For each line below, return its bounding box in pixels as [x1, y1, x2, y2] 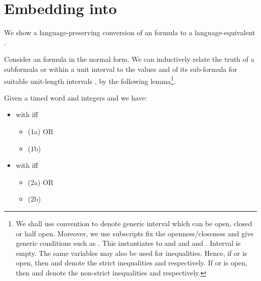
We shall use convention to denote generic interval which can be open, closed [16, 218, 252, 228]
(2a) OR [28, 176, 54, 187]
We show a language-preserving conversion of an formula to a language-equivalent [4, 27, 255, 38]
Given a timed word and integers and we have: [4, 92, 147, 103]
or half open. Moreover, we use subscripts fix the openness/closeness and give [16, 228, 254, 238]
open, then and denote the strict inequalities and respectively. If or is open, [16, 257, 247, 268]
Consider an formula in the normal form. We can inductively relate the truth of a [4, 54, 254, 64]
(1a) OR [28, 126, 54, 136]
